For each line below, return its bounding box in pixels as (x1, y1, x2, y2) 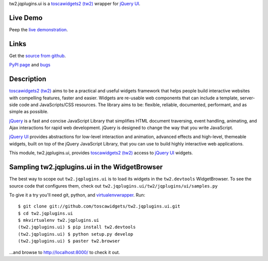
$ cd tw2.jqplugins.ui (18, 210, 73, 216)
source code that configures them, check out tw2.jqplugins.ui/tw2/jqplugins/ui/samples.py (9, 183, 218, 189)
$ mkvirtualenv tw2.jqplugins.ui (18, 217, 99, 223)
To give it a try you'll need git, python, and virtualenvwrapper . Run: (9, 192, 145, 198)
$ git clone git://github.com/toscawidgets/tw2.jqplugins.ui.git (18, 203, 181, 209)
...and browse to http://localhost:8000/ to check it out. (9, 249, 120, 255)
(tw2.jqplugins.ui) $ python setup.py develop (18, 231, 134, 237)
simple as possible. (9, 109, 49, 115)
